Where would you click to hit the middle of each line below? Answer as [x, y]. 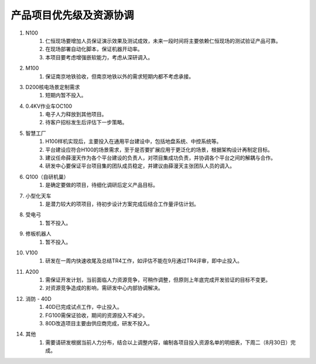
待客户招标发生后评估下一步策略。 [86, 123]
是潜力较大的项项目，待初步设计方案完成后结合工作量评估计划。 [122, 204]
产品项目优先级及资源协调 [73, 15]
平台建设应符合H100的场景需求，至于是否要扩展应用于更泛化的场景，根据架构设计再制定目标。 [159, 149]
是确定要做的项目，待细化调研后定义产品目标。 [102, 185]
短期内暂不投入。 [66, 95]
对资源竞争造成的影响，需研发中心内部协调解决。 [104, 288]
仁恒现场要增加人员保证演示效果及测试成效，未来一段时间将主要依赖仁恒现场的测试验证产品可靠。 [163, 40]
